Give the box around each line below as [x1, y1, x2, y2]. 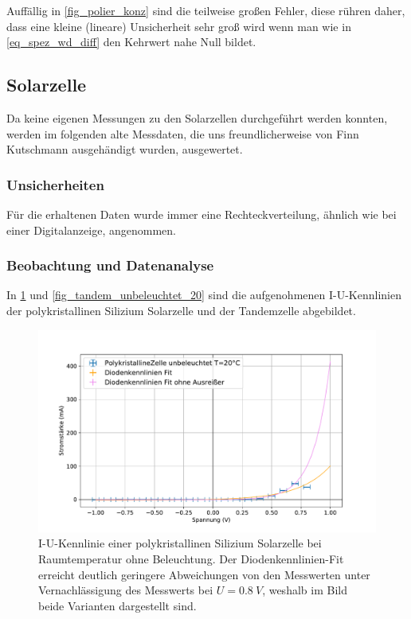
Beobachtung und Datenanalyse [6, 255, 214, 275]
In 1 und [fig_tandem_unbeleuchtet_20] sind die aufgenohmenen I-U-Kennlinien [6, 286, 401, 303]
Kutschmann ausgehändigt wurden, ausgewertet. [6, 141, 243, 158]
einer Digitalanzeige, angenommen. [6, 221, 176, 238]
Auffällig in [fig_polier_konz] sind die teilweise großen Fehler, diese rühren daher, [6, 2, 405, 18]
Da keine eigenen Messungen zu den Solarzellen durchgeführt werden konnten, [6, 109, 388, 126]
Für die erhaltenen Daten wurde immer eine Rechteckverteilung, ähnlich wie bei [6, 205, 397, 222]
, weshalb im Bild [262, 582, 347, 598]
